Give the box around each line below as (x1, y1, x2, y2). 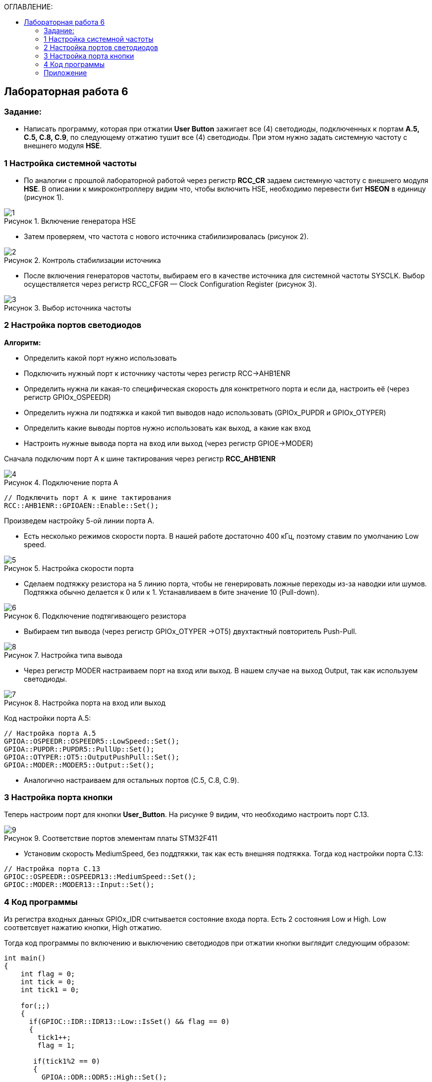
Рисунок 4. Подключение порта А (4, 478, 119, 487)
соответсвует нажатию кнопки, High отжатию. (4, 923, 162, 932)
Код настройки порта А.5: (4, 713, 91, 722)
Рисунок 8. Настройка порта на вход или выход (4, 698, 166, 707)
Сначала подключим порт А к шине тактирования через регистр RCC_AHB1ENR (4, 454, 276, 463)
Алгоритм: (4, 338, 41, 347)
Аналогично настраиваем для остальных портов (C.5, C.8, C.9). (24, 775, 239, 784)
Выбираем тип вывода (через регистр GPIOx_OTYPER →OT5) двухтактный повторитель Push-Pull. (24, 627, 357, 636)
